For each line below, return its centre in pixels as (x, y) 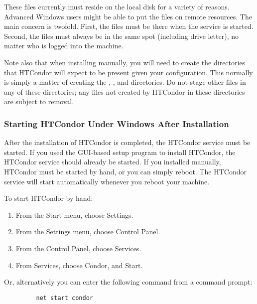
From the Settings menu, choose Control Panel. (88, 231)
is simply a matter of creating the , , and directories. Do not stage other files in (125, 82)
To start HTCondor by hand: (49, 198)
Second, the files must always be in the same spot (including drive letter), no (122, 36)
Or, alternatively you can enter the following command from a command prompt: (128, 282)
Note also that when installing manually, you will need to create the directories (125, 62)
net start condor (64, 298)
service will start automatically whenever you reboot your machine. (107, 181)
